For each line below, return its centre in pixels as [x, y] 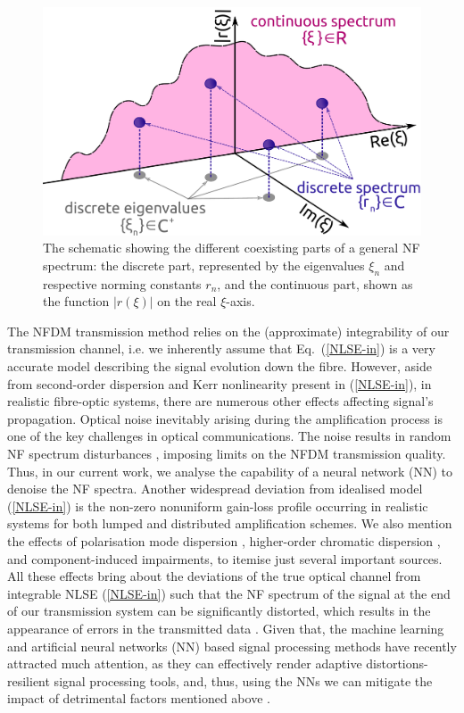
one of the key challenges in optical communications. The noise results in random [229, 436]
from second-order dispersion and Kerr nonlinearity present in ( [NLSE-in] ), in [220, 383]
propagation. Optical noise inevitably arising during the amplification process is [225, 418]
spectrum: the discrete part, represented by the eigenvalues [204, 265]
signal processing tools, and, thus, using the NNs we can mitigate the [243, 680]
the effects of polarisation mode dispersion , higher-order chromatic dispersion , [224, 541]
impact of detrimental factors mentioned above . [139, 698]
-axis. [240, 301]
